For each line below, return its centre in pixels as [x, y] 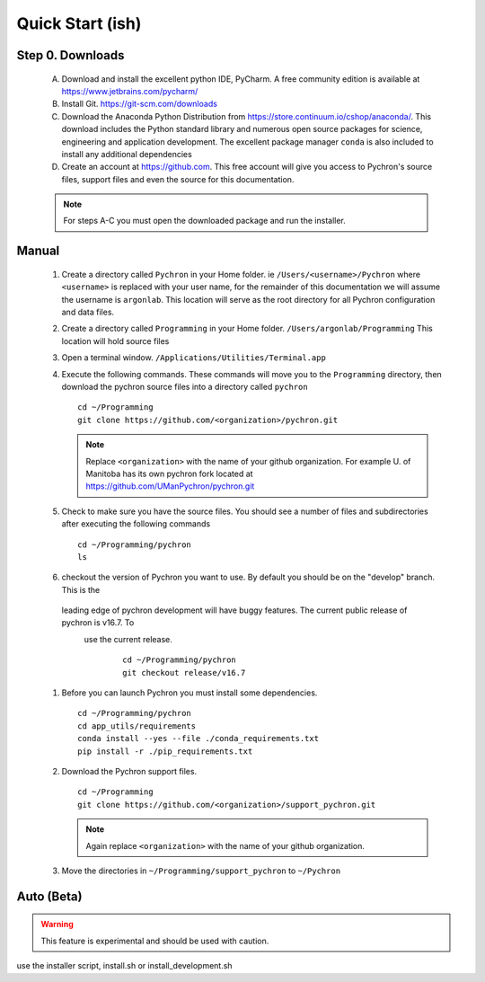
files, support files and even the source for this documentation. [178, 179]
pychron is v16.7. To [98, 623]
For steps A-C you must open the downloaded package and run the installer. [204, 221]
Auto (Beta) [49, 896]
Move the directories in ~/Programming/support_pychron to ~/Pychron [201, 871]
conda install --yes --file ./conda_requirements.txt [198, 739]
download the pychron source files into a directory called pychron [185, 387]
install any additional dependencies [127, 154]
